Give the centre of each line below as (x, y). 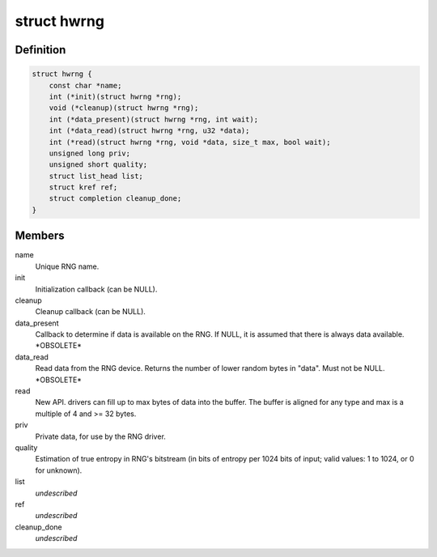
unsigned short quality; (98, 165)
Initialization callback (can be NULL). (96, 289)
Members (40, 236)
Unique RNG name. (67, 266)
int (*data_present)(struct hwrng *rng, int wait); (154, 119)
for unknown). (59, 470)
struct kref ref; (83, 187)
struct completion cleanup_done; (115, 199)
